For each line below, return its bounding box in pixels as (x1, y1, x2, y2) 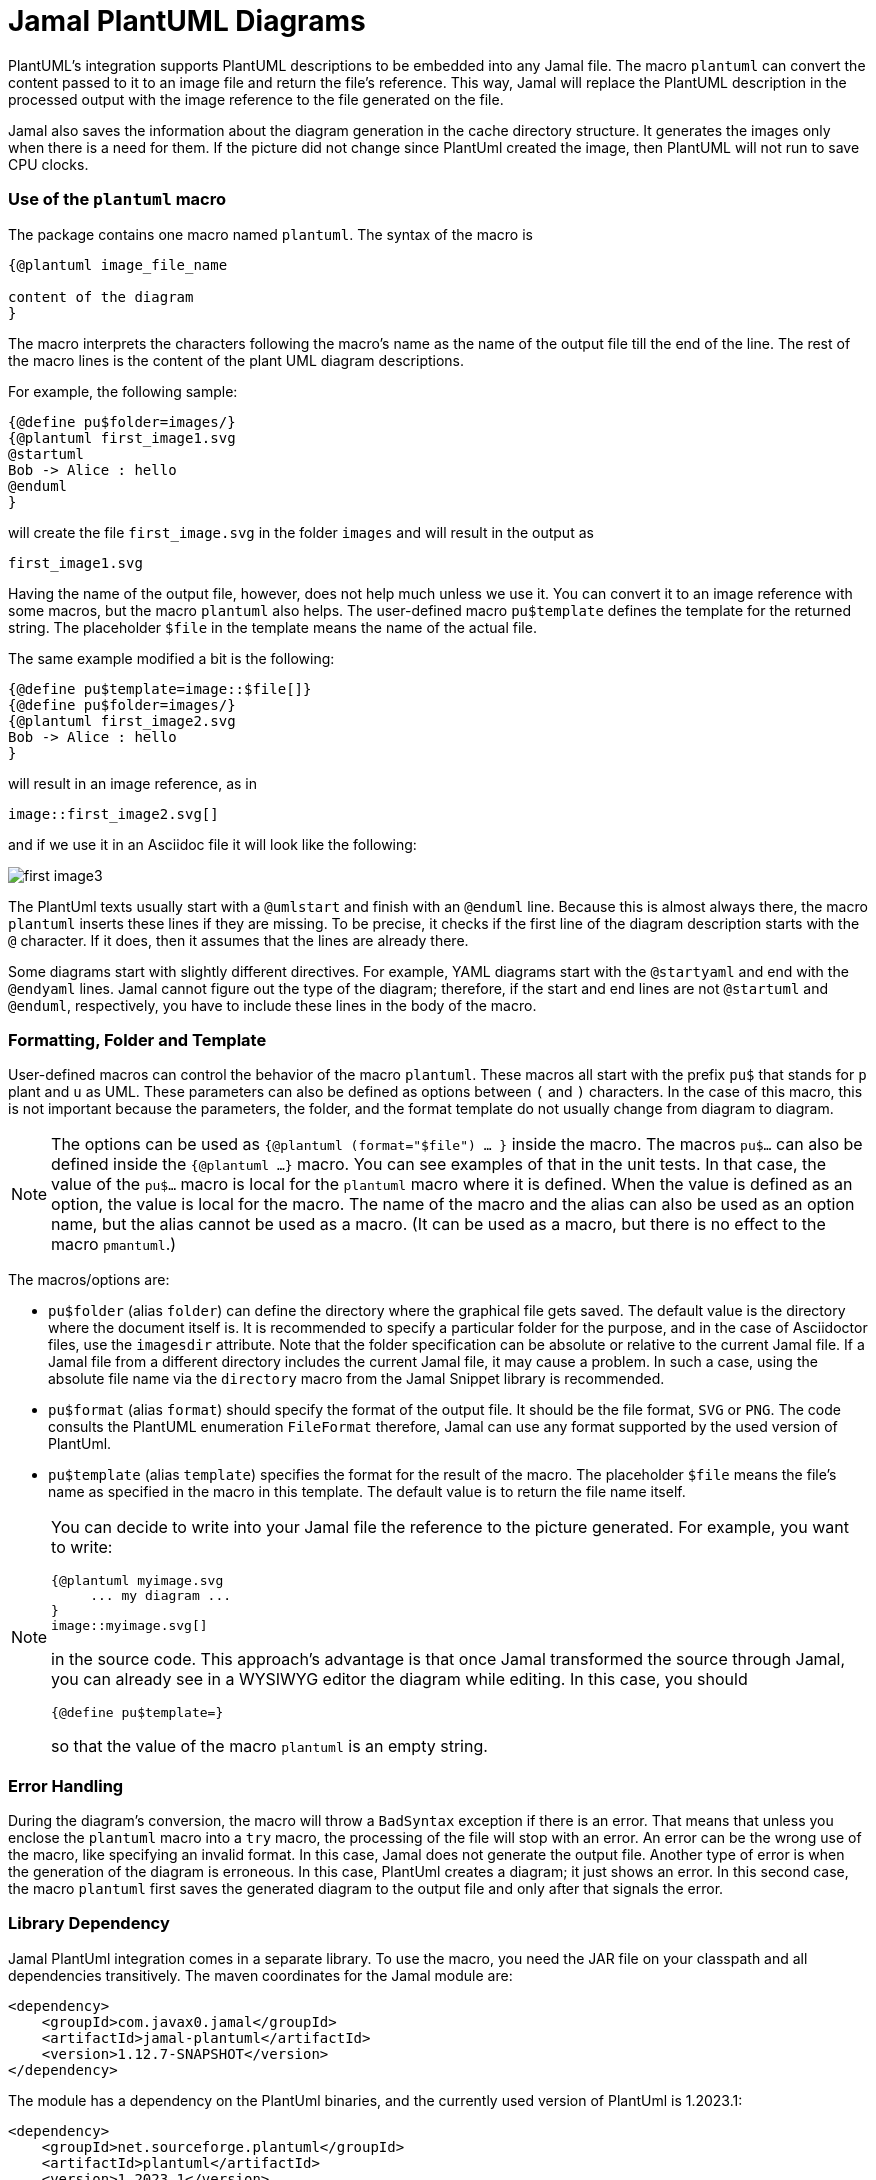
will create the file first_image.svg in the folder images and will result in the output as (8, 523, 594, 541)
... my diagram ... (90, 1588, 232, 1604)
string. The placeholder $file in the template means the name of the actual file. (8, 618, 537, 636)
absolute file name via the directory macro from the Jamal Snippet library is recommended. (48, 1370, 665, 1388)
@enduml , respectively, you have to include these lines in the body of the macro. (8, 996, 537, 1014)
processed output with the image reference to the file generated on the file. (8, 90, 504, 108)
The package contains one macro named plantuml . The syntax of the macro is (8, 225, 533, 243)
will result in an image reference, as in (8, 774, 258, 792)
